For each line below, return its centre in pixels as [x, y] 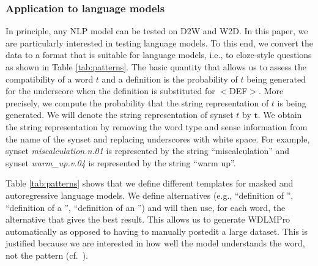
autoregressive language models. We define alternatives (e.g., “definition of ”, [150, 195]
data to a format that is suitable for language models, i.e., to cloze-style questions [159, 55]
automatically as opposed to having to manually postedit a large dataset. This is [157, 231]
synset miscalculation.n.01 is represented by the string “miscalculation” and [148, 151]
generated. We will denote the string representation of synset [120, 115]
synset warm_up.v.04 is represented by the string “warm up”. [121, 162]
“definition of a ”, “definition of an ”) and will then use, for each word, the [146, 207]
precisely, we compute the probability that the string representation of [137, 102]
